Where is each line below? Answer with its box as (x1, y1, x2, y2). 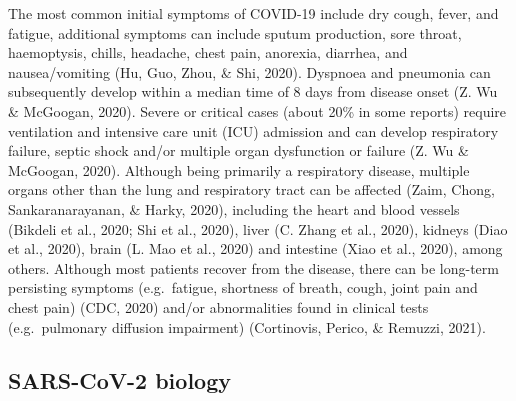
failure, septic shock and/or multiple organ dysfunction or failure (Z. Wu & (8, 140, 469, 161)
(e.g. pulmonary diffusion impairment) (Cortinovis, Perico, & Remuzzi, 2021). (8, 316, 486, 337)
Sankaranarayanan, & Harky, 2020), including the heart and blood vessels (8, 198, 460, 219)
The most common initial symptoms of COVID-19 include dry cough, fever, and (8, 3, 499, 23)
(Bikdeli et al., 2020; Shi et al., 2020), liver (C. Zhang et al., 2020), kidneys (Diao (8, 218, 508, 239)
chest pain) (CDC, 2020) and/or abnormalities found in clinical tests (8, 296, 429, 317)
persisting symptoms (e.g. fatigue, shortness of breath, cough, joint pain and (8, 277, 478, 298)
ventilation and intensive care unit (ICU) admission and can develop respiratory (8, 120, 499, 141)
